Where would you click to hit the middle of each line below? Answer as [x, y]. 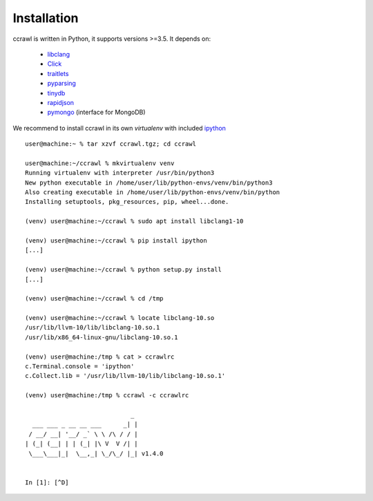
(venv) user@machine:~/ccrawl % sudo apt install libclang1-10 [134, 221]
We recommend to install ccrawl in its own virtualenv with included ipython [119, 128]
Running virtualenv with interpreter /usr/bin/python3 [120, 173]
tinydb [56, 93]
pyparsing [61, 84]
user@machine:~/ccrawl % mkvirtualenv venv [100, 163]
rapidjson [61, 102]
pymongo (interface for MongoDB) [96, 112]
